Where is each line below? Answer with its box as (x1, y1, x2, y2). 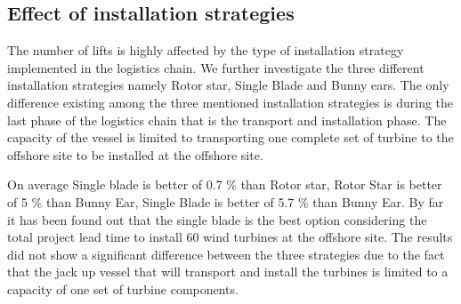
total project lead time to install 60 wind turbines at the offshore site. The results (7, 228, 453, 246)
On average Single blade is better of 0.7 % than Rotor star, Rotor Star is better (7, 175, 442, 194)
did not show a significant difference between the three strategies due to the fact (7, 244, 445, 263)
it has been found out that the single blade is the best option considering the (7, 210, 427, 228)
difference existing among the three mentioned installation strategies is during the (7, 92, 454, 111)
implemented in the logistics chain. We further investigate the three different (7, 58, 425, 76)
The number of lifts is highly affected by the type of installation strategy (7, 41, 404, 60)
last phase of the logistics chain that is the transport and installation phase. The (7, 110, 447, 129)
